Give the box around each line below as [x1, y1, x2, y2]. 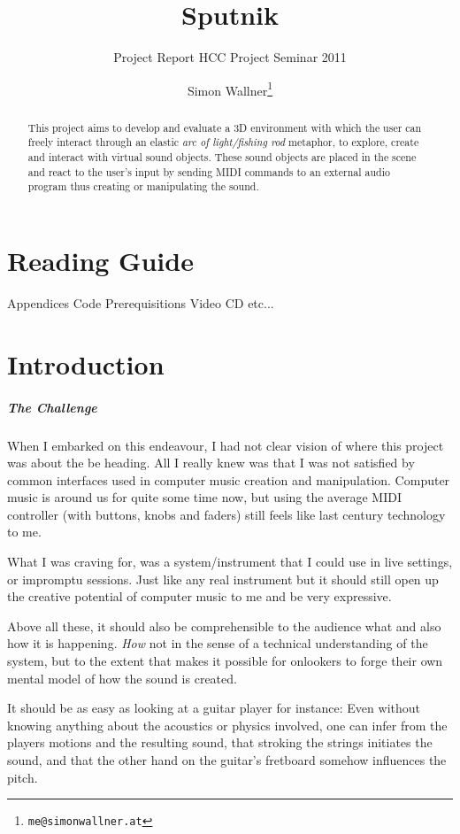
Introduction [7, 345, 165, 382]
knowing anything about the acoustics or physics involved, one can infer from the [7, 715, 448, 734]
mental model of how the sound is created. [7, 668, 237, 687]
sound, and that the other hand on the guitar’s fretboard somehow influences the [7, 751, 447, 769]
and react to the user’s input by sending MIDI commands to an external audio [27, 164, 390, 179]
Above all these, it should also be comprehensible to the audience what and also [7, 616, 441, 635]
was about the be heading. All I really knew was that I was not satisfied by [7, 453, 415, 472]
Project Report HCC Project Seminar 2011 [113, 48, 347, 66]
